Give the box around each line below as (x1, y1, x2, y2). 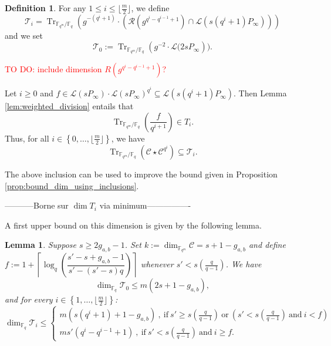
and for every (5, 293, 53, 305)
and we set (5, 29, 43, 41)
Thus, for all (5, 132, 49, 144)
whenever (140, 258, 174, 270)
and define (248, 238, 286, 251)
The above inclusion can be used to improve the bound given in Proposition (5, 167, 278, 180)
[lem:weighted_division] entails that (5, 100, 134, 112)
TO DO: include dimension (5, 63, 102, 75)
